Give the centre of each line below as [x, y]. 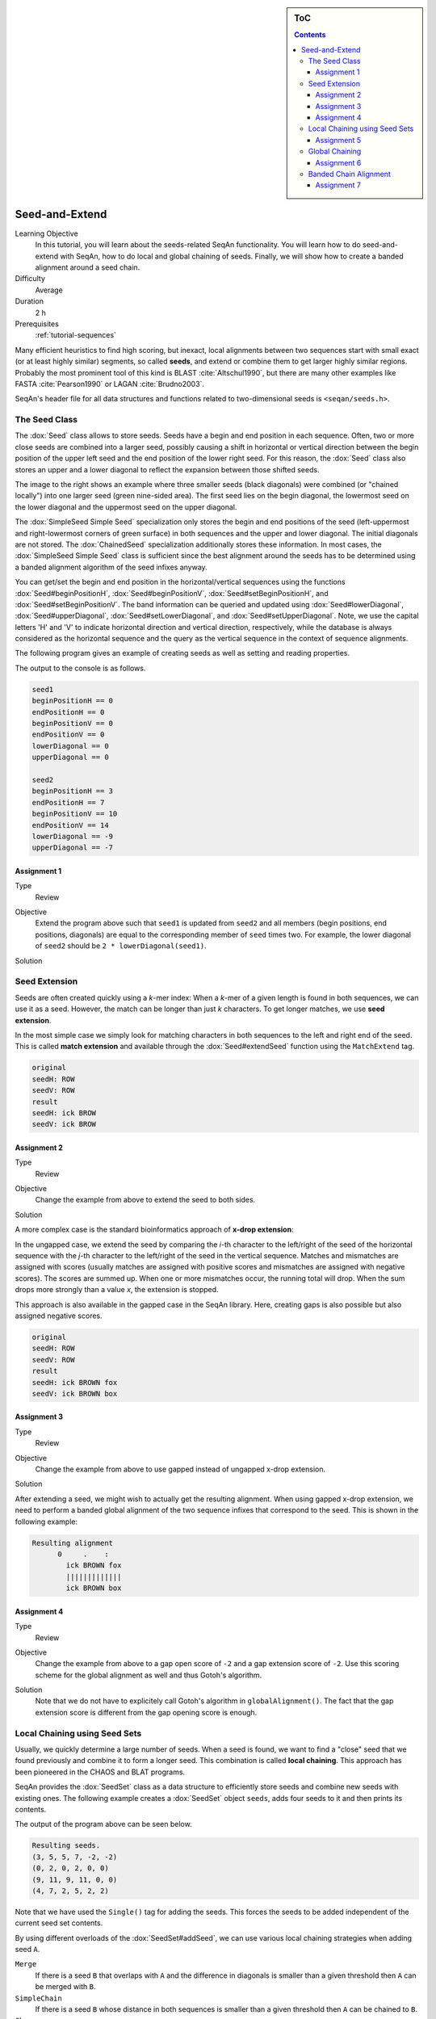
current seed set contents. [59, 1923]
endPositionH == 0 [68, 712]
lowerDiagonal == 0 [70, 746]
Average [49, 290]
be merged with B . [65, 1987]
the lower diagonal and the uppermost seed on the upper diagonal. [126, 507]
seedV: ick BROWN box [75, 1394]
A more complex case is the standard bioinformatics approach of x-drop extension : [154, 1230]
